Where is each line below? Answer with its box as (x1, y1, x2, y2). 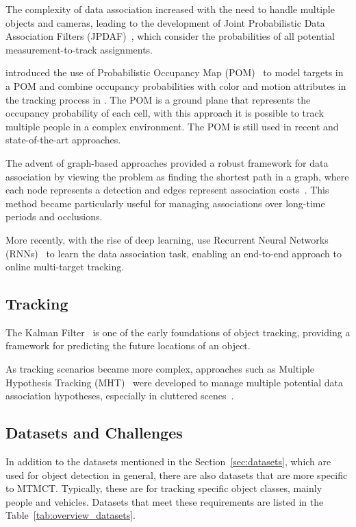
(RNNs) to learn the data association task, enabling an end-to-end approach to (5, 246, 342, 260)
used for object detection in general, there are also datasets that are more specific (5, 467, 348, 482)
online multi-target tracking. (5, 259, 125, 274)
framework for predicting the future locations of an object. (5, 338, 251, 353)
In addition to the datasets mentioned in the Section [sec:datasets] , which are (5, 454, 331, 469)
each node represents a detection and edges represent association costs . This (5, 183, 329, 197)
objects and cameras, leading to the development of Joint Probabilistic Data (5, 15, 325, 30)
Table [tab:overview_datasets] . (5, 508, 136, 522)
